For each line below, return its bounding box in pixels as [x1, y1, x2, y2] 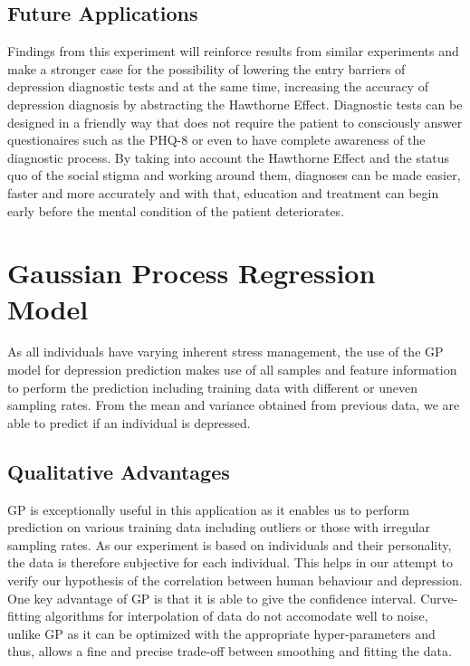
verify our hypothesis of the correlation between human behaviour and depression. [7, 571, 463, 589]
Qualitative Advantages [7, 457, 230, 485]
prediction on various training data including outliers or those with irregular [7, 518, 430, 537]
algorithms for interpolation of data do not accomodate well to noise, [45, 606, 428, 625]
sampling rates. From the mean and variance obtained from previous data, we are [7, 395, 460, 414]
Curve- [420, 588, 458, 607]
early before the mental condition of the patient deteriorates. [7, 201, 345, 220]
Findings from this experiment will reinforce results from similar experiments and [7, 42, 459, 61]
